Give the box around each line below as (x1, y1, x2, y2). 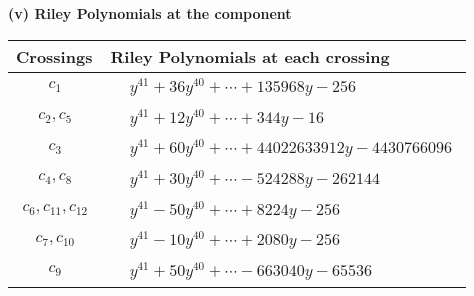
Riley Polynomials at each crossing (110, 44, 390, 68)
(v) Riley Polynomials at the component (8, 3, 292, 23)
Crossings (16, 44, 93, 68)
